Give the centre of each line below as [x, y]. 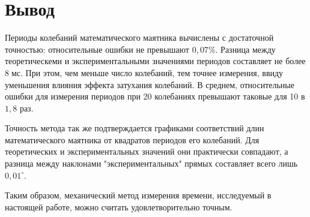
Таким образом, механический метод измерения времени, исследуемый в [138, 195]
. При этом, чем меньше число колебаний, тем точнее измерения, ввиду [152, 72]
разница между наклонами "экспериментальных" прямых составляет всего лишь [151, 163]
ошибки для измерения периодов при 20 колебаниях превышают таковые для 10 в [155, 96]
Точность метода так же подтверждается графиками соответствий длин [135, 128]
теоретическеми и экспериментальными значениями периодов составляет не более [155, 61]
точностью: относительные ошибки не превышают [97, 49]
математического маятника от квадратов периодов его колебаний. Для [132, 139]
